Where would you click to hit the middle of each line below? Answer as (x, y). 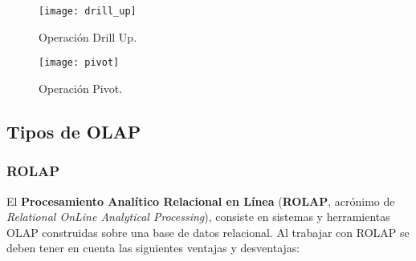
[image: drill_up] (88, 11)
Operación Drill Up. (88, 36)
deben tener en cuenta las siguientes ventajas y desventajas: (153, 248)
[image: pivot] (79, 63)
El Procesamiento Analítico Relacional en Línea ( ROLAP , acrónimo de (201, 201)
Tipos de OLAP (74, 131)
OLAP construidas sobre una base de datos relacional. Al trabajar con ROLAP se (208, 232)
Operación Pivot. (81, 88)
